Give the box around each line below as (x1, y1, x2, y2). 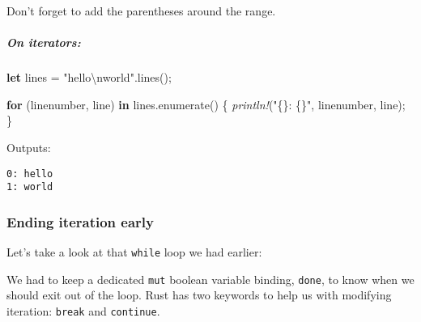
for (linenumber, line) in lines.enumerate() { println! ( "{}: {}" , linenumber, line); (6, 95, 406, 112)
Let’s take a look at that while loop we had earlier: (6, 244, 262, 261)
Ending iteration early (6, 211, 154, 231)
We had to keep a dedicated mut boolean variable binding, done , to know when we (6, 270, 415, 287)
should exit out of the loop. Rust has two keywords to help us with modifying (6, 286, 392, 303)
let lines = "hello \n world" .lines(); (6, 69, 172, 86)
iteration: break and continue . (6, 302, 160, 319)
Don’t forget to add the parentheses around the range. (6, 2, 276, 19)
